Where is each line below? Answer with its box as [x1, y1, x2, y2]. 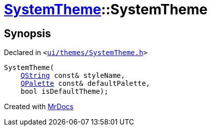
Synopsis [4, 27, 51, 40]
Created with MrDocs [4, 102, 74, 111]
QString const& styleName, [20, 71, 125, 80]
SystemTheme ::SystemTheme [4, 1, 208, 18]
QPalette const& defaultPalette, [20, 79, 151, 88]
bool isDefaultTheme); [20, 87, 108, 96]
